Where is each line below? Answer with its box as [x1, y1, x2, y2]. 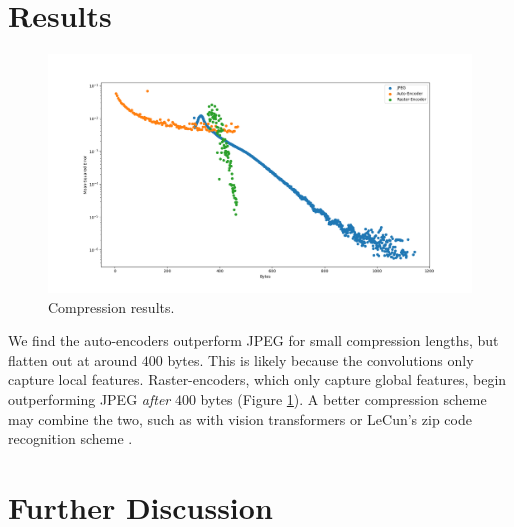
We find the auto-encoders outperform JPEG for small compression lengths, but [8, 330, 499, 351]
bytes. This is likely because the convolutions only [167, 349, 474, 370]
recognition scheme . [8, 428, 133, 449]
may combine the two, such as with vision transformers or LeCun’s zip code [8, 408, 472, 429]
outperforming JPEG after [8, 389, 171, 409]
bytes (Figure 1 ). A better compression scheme [200, 389, 487, 409]
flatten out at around [8, 349, 138, 370]
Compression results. [48, 296, 175, 317]
